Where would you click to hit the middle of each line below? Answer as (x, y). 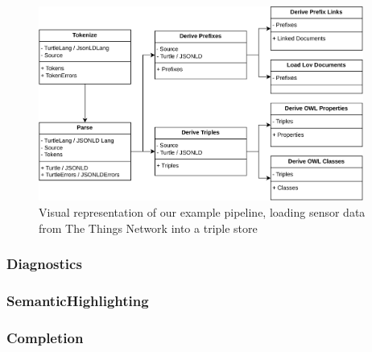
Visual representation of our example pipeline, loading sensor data (202, 211)
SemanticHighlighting (78, 300)
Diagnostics (44, 264)
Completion (45, 337)
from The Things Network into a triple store (148, 228)
